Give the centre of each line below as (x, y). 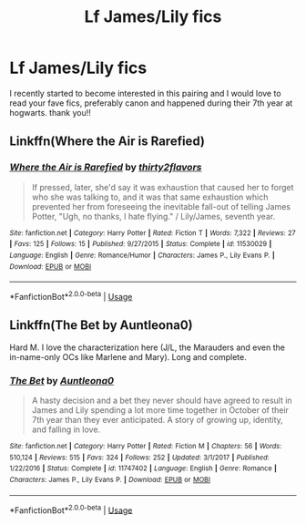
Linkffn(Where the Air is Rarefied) (107, 142)
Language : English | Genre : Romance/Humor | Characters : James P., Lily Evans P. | (142, 255)
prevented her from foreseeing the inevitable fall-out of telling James (161, 206)
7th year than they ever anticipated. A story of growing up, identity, (158, 420)
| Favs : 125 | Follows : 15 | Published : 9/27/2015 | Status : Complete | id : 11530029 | (141, 244)
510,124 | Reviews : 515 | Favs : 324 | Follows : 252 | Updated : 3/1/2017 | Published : (140, 458)
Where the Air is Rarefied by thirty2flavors (106, 168)
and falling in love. (66, 429)
